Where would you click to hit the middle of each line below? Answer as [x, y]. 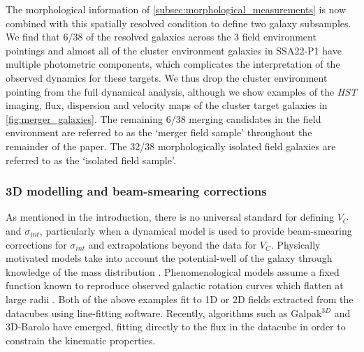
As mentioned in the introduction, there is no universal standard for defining [170, 217]
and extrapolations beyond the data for [173, 244]
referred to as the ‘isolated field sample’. [91, 160]
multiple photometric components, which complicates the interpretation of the [173, 64]
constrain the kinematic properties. [81, 340]
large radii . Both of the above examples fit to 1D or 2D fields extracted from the [180, 299]
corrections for [36, 244]
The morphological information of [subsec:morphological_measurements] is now [176, 9]
